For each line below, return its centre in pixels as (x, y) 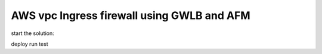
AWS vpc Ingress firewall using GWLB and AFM (131, 15)
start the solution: (32, 33)
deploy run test (30, 44)
